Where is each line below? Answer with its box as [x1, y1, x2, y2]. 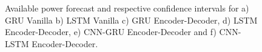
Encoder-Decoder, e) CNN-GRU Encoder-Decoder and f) [5, 25, 217, 38]
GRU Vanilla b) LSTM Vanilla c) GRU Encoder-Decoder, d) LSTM [5, 13, 258, 26]
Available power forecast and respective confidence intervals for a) [5, 2, 249, 14]
